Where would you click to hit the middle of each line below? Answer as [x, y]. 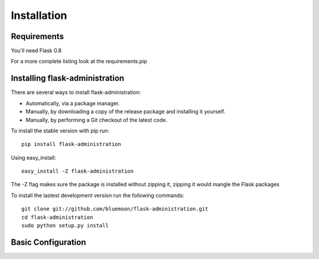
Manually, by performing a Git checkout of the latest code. [97, 120]
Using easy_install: [33, 157]
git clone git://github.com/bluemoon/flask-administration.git [115, 209]
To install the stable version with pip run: [60, 131]
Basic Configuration [48, 242]
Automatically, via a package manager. [73, 103]
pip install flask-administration [71, 144]
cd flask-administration [57, 217]
